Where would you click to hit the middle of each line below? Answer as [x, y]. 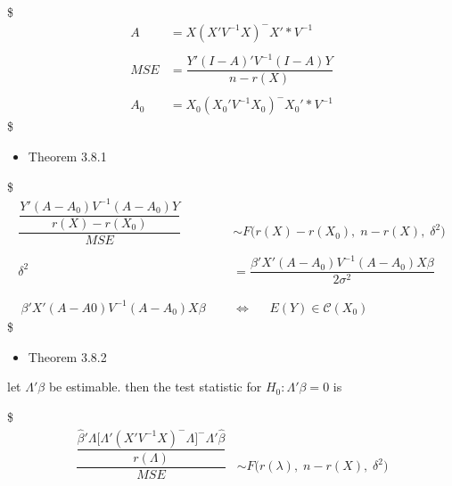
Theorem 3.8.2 [67, 356]
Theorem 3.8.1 [67, 156]
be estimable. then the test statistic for [155, 387]
